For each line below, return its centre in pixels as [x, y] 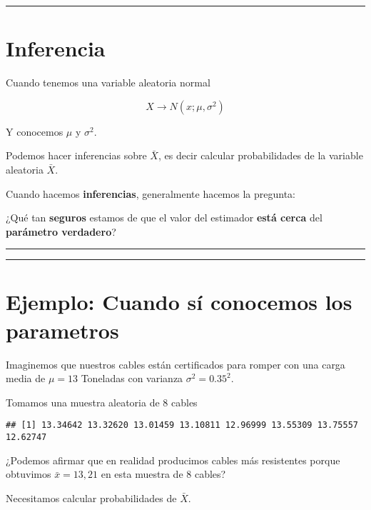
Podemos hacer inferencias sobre [76, 155]
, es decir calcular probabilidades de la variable [260, 155]
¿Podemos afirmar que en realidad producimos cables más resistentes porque [173, 460]
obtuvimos [29, 474]
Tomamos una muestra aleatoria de [83, 402]
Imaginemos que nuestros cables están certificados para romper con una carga [176, 364]
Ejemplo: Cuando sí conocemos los [179, 302]
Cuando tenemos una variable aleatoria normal [108, 82]
